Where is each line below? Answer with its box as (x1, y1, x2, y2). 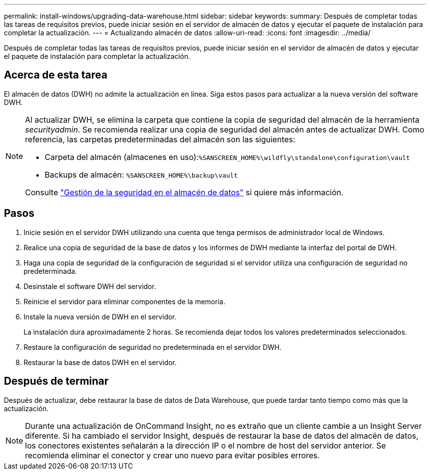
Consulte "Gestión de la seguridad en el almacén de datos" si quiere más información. (25, 187, 344, 197)
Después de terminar (4, 375, 109, 388)
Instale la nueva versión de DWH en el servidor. (24, 312, 177, 321)
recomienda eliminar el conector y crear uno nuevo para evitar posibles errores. (25, 450, 320, 460)
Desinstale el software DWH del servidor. (24, 282, 156, 290)
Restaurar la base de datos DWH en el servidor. (24, 358, 177, 367)
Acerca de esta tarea (4, 69, 107, 81)
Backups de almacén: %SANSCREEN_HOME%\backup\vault (45, 169, 238, 180)
